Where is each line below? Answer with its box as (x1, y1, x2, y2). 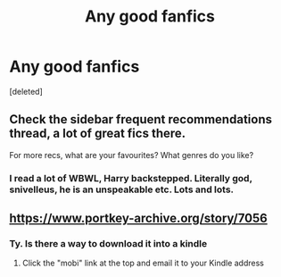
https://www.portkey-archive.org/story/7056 (9, 211, 268, 226)
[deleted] (9, 86, 43, 97)
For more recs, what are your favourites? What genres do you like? (9, 149, 254, 160)
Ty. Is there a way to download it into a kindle (9, 237, 208, 249)
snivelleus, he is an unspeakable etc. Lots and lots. (9, 183, 235, 196)
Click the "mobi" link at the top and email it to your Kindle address (21, 257, 265, 269)
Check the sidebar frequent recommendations (9, 112, 272, 127)
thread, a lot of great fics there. (9, 126, 186, 141)
